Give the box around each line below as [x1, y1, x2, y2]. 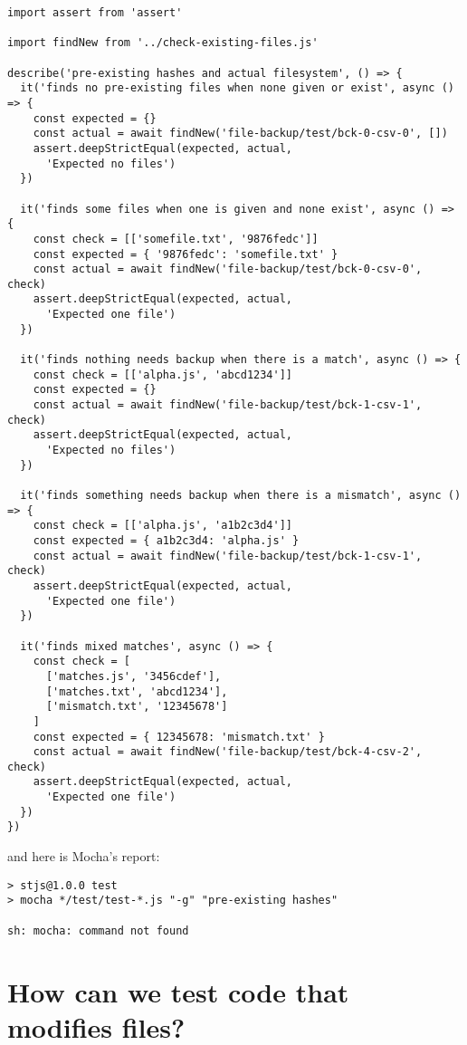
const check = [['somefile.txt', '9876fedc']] [33, 232, 319, 245]
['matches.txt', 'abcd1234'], [45, 685, 228, 698]
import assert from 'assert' [7, 6, 183, 19]
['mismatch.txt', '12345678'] [45, 700, 228, 714]
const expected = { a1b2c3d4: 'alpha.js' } [33, 533, 300, 547]
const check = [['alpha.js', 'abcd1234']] [33, 368, 292, 381]
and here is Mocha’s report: [7, 847, 160, 866]
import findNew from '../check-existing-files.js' [7, 36, 319, 50]
